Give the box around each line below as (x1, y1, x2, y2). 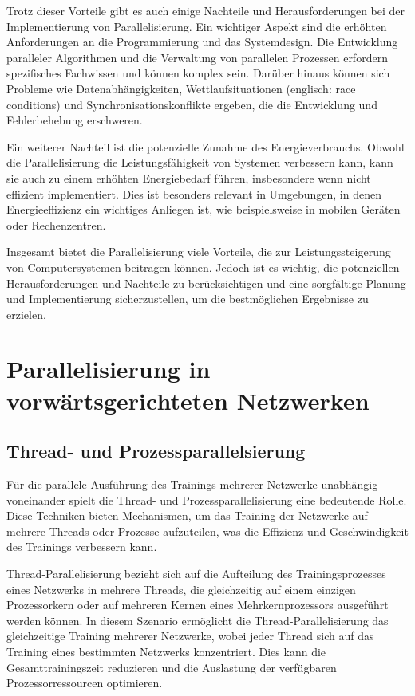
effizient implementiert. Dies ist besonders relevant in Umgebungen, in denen (6, 185, 381, 202)
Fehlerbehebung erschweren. (6, 112, 143, 128)
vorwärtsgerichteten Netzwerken (6, 383, 370, 416)
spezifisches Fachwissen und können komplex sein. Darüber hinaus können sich (6, 65, 390, 81)
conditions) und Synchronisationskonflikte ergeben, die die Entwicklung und (6, 96, 377, 112)
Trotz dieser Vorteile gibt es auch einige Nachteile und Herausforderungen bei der (6, 2, 405, 18)
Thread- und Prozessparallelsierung (6, 438, 306, 463)
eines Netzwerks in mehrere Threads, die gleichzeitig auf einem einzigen (6, 580, 356, 597)
